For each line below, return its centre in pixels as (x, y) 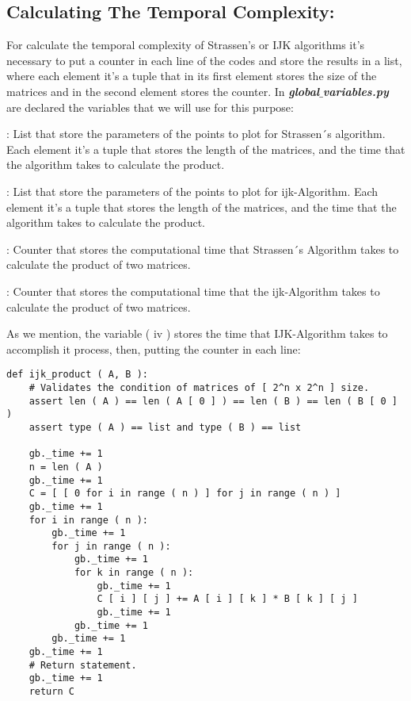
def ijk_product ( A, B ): (77, 375)
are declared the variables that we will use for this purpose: (150, 107)
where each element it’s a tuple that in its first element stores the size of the (192, 76)
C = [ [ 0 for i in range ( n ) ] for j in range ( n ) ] (185, 494)
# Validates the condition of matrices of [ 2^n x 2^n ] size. (199, 387)
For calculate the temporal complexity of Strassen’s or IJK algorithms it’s (186, 45)
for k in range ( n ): (134, 573)
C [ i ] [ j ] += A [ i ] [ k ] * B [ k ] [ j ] (227, 599)
